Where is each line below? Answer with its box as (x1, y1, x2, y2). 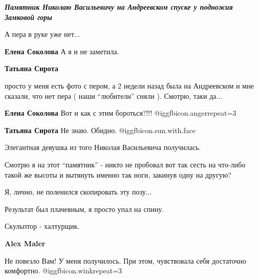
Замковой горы (5, 11, 52, 22)
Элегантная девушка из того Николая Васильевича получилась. (5, 142, 201, 153)
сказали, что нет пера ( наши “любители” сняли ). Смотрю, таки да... (5, 90, 223, 101)
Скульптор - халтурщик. (5, 221, 80, 231)
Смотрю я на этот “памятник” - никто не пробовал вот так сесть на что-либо (5, 159, 246, 169)
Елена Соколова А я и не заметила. (5, 46, 119, 56)
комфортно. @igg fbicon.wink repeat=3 (5, 265, 122, 276)
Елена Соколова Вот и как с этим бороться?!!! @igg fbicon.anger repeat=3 (5, 108, 236, 118)
